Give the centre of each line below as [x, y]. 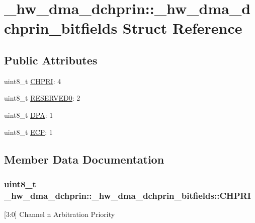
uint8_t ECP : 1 [28, 132]
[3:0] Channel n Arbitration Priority [60, 214]
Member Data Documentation [84, 159]
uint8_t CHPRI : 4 [33, 81]
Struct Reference [182, 28]
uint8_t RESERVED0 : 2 [42, 98]
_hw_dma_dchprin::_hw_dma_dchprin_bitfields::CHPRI [127, 195]
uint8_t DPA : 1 [29, 115]
